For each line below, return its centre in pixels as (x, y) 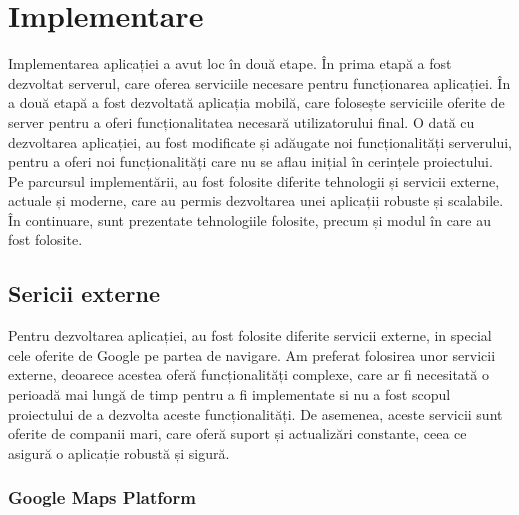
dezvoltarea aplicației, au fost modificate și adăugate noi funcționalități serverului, (260, 141)
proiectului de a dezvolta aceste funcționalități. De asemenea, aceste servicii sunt (255, 413)
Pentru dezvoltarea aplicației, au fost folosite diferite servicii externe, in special (250, 335)
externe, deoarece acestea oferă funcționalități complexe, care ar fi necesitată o (248, 374)
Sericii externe (84, 293)
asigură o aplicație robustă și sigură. (119, 452)
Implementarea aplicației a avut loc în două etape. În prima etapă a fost (230, 63)
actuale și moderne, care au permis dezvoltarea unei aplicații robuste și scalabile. (256, 200)
